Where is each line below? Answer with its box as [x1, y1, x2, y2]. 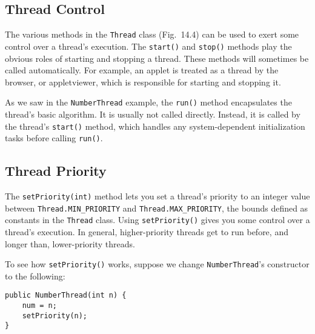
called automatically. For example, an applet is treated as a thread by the [5, 64, 279, 76]
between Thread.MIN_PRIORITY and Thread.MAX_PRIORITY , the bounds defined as [5, 201, 308, 214]
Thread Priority [5, 161, 107, 180]
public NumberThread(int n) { [5, 291, 127, 300]
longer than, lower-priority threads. [5, 237, 135, 250]
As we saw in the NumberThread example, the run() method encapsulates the [5, 96, 292, 109]
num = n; [22, 301, 57, 310]
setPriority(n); [22, 311, 88, 320]
